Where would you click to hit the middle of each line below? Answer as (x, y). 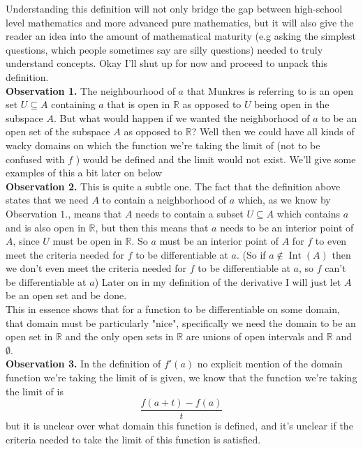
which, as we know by (284, 200)
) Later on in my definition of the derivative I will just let (218, 281)
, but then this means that (152, 227)
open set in (29, 336)
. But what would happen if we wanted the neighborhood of (181, 117)
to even (331, 241)
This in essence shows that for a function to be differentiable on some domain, (173, 309)
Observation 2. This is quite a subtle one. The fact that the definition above (173, 186)
